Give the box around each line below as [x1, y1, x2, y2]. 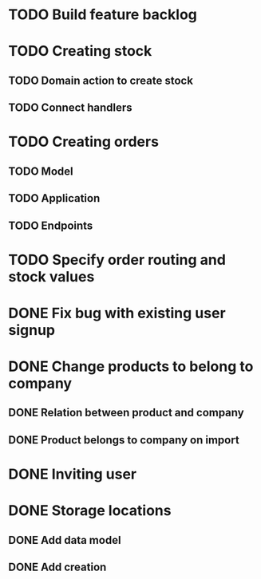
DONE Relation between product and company [8, 406, 245, 419]
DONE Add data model [8, 533, 121, 547]
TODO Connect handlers [8, 101, 133, 115]
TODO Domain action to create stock [8, 73, 194, 87]
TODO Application [8, 191, 101, 205]
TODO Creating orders [8, 133, 160, 151]
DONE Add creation [8, 561, 107, 574]
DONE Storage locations [8, 502, 172, 520]
